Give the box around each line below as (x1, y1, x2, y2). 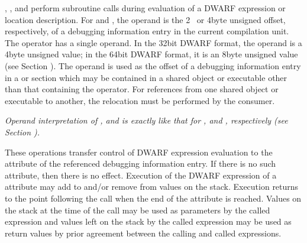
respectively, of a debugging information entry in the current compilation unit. (5, 25, 289, 37)
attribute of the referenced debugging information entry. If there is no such (5, 157, 276, 170)
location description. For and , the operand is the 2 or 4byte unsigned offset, (5, 13, 286, 25)
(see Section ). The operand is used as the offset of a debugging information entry (5, 59, 301, 72)
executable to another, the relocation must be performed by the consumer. (5, 94, 275, 106)
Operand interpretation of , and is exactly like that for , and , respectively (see (5, 114, 288, 127)
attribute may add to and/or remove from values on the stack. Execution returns (5, 180, 299, 193)
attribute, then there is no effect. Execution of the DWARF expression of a (5, 169, 277, 181)
